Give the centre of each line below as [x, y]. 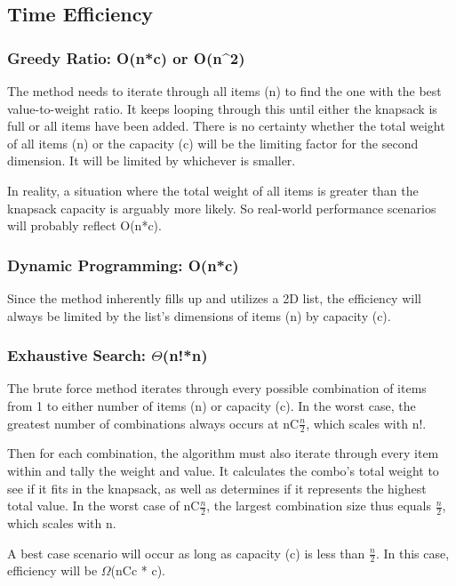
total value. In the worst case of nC [104, 506]
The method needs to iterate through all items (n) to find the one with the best [224, 91]
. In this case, [412, 553]
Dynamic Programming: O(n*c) [123, 265]
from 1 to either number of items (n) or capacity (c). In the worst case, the [212, 405]
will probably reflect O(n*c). [84, 225]
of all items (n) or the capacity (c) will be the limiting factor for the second [213, 143]
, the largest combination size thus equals [319, 506]
